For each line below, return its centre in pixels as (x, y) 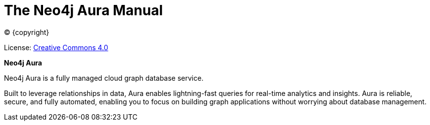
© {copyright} (27, 32)
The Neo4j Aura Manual (84, 10)
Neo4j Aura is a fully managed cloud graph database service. (104, 78)
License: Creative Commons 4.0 (56, 47)
